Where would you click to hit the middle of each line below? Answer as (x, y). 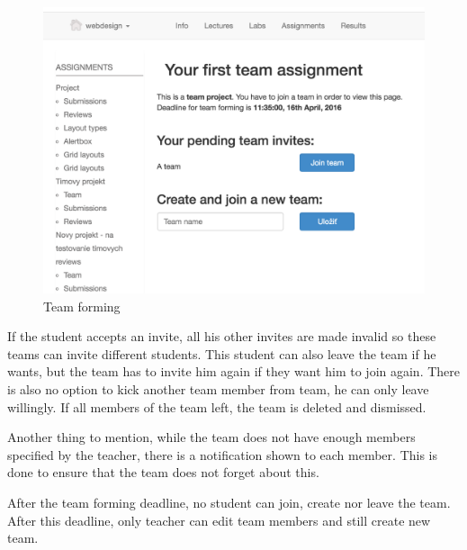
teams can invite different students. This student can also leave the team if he (222, 353)
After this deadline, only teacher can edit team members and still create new (219, 520)
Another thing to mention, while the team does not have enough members (211, 437)
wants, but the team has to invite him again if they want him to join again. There (234, 371)
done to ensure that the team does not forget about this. (163, 472)
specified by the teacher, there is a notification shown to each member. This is (223, 454)
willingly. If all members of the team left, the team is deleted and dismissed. (217, 406)
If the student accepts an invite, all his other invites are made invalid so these (222, 336)
